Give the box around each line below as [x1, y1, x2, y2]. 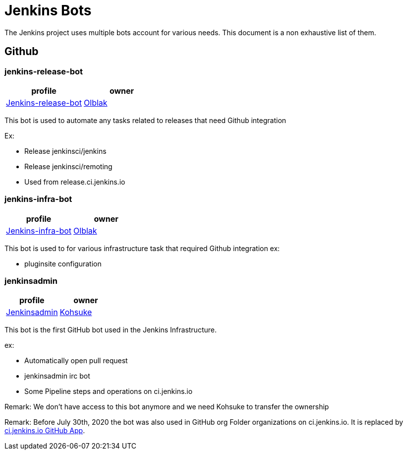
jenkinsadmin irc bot [24, 372, 90, 381]
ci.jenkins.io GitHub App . [4, 426, 85, 435]
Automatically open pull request [24, 356, 128, 365]
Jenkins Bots [4, 2, 92, 19]
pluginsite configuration [24, 259, 102, 268]
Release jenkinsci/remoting [24, 162, 113, 171]
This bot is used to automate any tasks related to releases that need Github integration [4, 116, 287, 125]
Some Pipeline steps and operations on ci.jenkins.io [24, 387, 193, 396]
